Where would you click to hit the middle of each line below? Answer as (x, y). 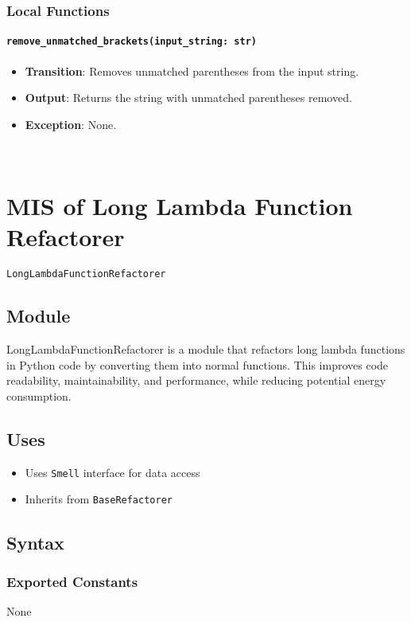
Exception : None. (71, 124)
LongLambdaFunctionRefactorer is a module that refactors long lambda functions (206, 349)
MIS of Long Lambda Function (180, 206)
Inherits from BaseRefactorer (99, 499)
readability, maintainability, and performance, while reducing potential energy (196, 380)
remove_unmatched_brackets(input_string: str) (132, 42)
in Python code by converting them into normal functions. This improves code (198, 364)
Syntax (35, 542)
